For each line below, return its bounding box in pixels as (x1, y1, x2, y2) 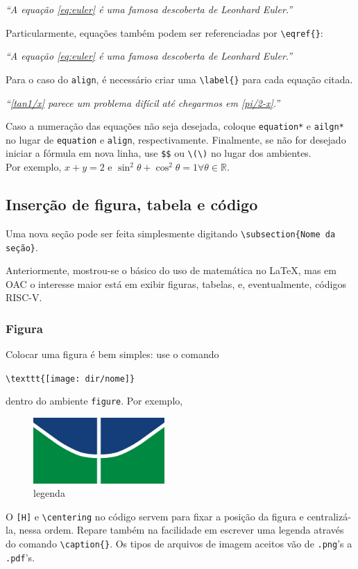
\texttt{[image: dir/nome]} (6, 373, 135, 384)
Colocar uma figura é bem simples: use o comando (6, 347, 219, 362)
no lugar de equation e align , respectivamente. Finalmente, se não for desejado (6, 132, 346, 146)
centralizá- (307, 509, 351, 523)
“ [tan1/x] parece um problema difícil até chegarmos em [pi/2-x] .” (6, 95, 280, 110)
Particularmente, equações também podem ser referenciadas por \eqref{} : (6, 25, 323, 40)
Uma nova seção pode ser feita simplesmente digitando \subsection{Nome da (6, 226, 336, 240)
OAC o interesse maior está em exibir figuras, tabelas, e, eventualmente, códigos (6, 276, 346, 291)
